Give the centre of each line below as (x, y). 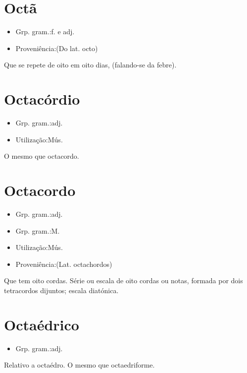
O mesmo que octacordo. (42, 156)
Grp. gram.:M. (38, 230)
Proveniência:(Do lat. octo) (57, 48)
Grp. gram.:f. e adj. (45, 31)
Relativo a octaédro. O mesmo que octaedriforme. (79, 365)
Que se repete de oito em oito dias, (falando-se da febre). (90, 65)
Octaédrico (42, 324)
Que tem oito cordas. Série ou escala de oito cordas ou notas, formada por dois (123, 280)
